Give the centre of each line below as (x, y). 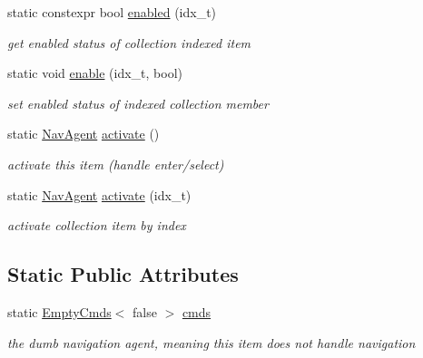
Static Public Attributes (123, 274)
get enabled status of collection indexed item (129, 42)
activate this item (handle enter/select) (116, 164)
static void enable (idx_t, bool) (95, 73)
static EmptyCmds (59, 311)
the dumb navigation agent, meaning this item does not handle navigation (211, 342)
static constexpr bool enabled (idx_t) (112, 12)
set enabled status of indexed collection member (138, 103)
